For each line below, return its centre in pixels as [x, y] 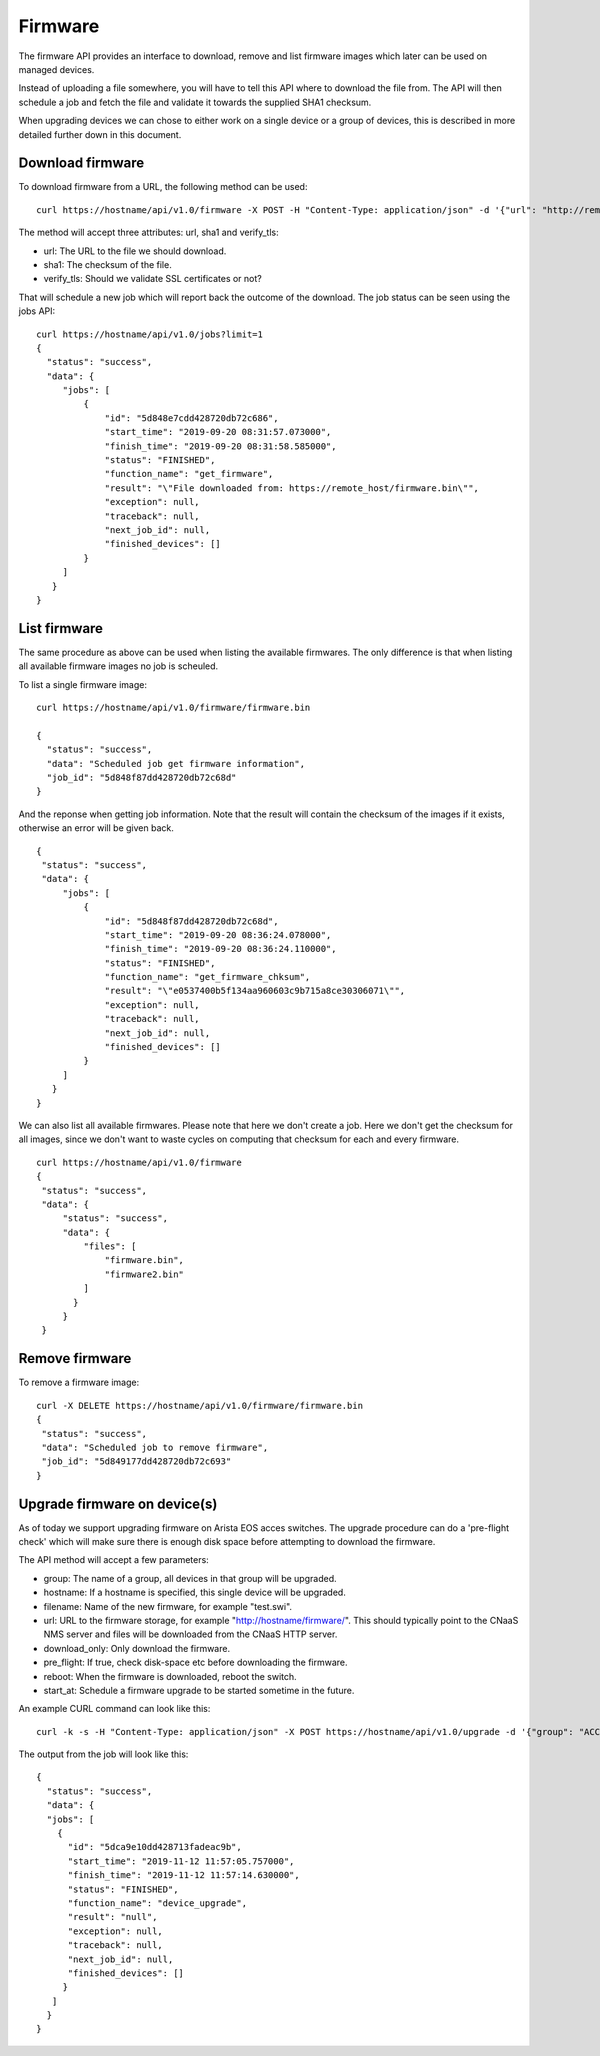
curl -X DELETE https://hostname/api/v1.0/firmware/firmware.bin [200, 1405]
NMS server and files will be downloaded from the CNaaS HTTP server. [190, 1634]
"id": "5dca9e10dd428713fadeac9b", [154, 1847]
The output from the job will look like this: [103, 1754]
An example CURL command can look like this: [114, 1709]
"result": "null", [112, 1917]
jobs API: [37, 311]
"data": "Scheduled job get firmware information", [175, 763]
